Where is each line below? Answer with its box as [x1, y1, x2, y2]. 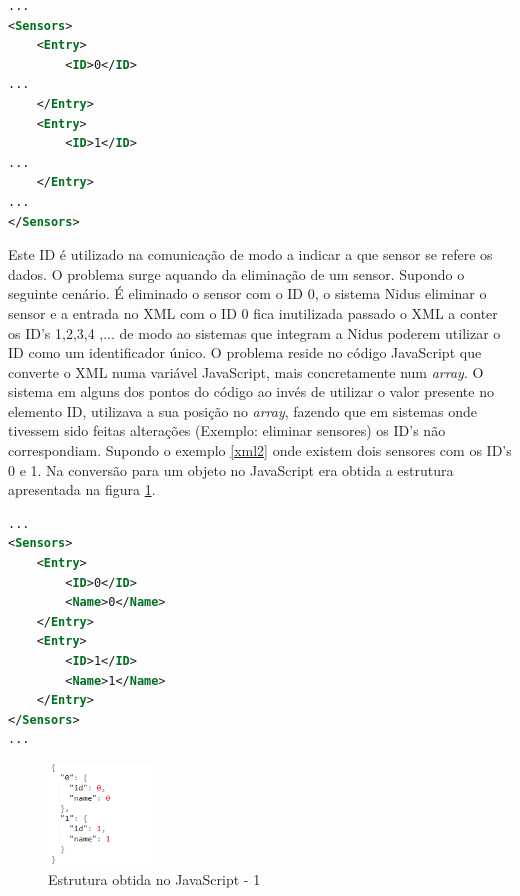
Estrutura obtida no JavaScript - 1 [48, 868, 261, 889]
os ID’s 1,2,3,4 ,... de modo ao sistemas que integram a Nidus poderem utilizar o [8, 322, 501, 343]
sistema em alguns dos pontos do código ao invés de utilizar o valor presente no [8, 381, 494, 402]
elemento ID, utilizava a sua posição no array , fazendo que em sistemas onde [8, 400, 478, 421]
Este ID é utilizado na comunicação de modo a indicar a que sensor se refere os [8, 244, 493, 265]
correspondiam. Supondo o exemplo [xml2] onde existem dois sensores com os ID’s [8, 440, 512, 461]
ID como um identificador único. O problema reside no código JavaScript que [8, 342, 482, 363]
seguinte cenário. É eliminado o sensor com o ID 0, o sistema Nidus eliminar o [8, 283, 487, 304]
